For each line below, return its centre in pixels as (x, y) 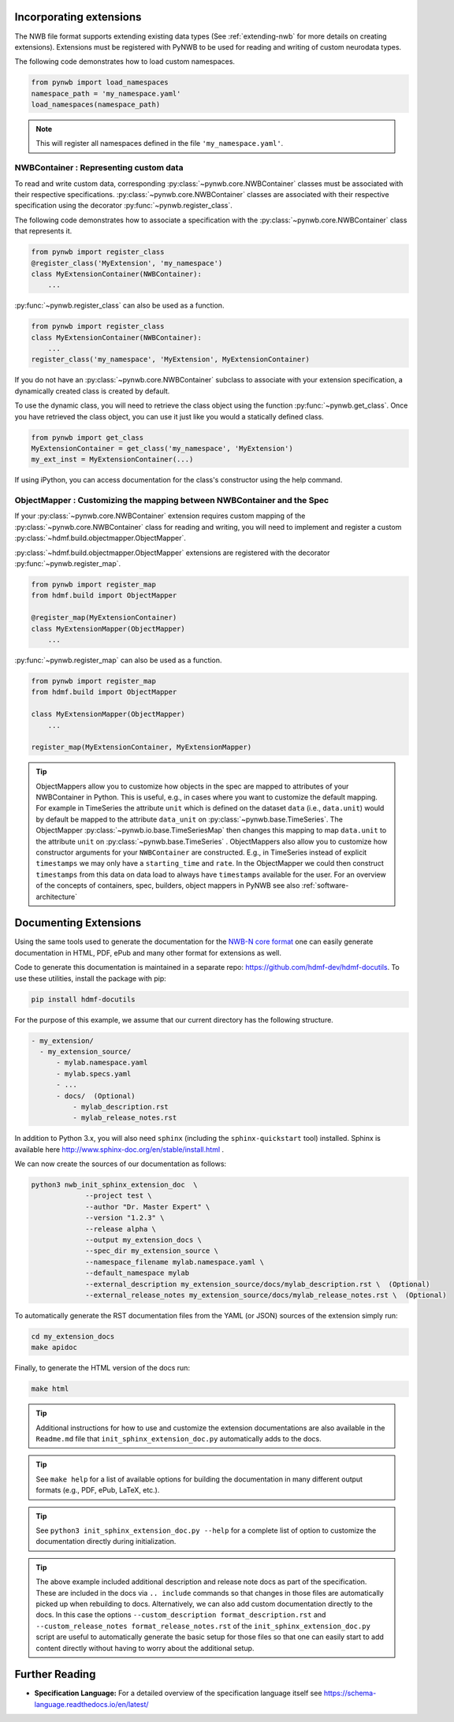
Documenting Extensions (78, 923)
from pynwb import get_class (87, 437)
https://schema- (350, 1693)
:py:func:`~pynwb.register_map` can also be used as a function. (118, 660)
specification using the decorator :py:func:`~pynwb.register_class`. (123, 206)
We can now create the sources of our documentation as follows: (121, 1164)
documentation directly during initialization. (106, 1541)
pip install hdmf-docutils (83, 999)
